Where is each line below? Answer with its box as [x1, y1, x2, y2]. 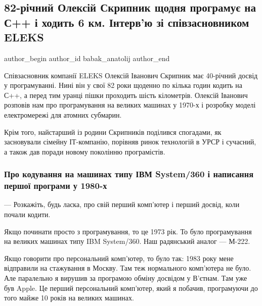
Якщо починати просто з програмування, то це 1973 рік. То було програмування [4, 226, 252, 236]
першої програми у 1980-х [4, 179, 107, 192]
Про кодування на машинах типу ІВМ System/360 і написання [4, 168, 254, 180]
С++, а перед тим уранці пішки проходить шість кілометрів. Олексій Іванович [4, 89, 248, 100]
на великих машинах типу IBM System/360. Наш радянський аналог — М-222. [4, 236, 250, 246]
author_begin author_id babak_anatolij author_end [4, 53, 170, 63]
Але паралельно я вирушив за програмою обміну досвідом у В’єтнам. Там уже [4, 273, 247, 283]
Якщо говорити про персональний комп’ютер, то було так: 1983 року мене [4, 252, 234, 263]
